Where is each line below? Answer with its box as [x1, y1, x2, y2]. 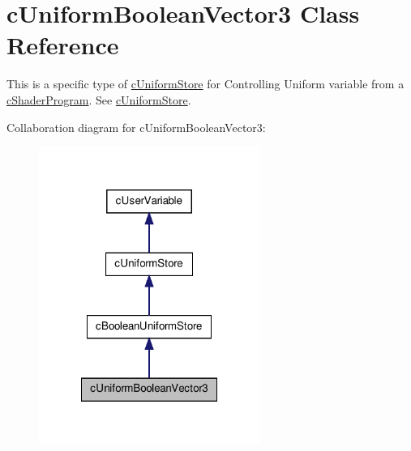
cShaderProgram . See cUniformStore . [6, 91, 191, 108]
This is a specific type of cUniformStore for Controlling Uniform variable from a [6, 75, 405, 92]
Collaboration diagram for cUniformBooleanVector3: [6, 118, 266, 135]
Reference [6, 28, 119, 62]
